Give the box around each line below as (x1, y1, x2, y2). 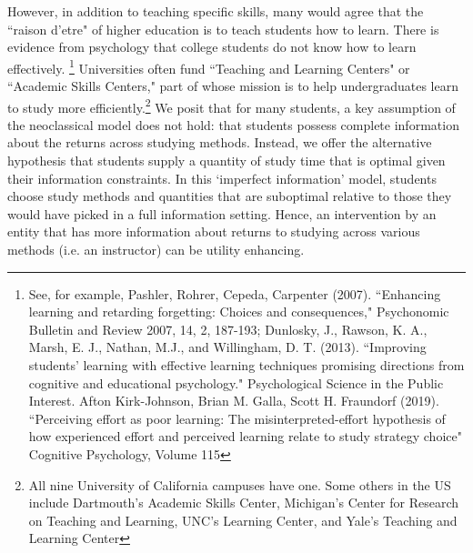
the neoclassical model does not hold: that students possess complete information (7, 115, 459, 134)
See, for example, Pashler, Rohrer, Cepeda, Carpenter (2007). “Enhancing (28, 284, 441, 303)
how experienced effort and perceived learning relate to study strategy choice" (28, 427, 462, 446)
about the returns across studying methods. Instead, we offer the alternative (7, 133, 432, 152)
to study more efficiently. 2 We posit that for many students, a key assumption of (7, 95, 456, 116)
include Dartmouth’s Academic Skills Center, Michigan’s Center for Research (28, 493, 459, 512)
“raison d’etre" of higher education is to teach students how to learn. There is (7, 19, 439, 38)
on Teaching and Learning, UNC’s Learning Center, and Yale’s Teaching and (28, 510, 458, 529)
